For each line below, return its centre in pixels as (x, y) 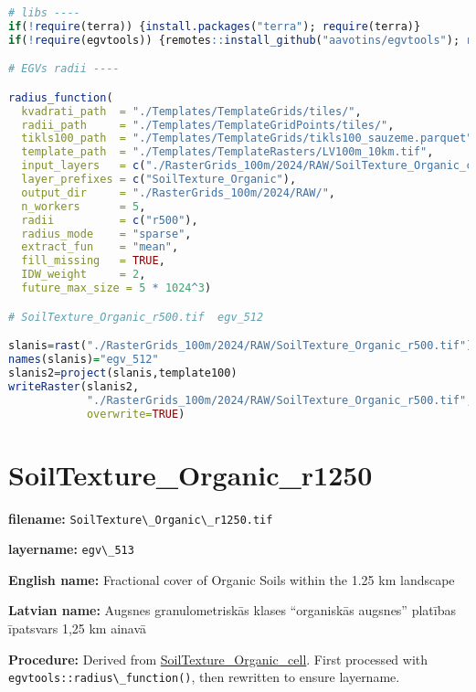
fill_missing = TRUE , (93, 261)
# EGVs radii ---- (64, 69)
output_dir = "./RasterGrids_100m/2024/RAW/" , (178, 192)
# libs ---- (44, 13)
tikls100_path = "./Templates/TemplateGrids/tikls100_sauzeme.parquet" (247, 138)
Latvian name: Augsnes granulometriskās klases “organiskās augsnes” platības (232, 610)
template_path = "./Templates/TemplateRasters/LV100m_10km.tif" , (227, 152)
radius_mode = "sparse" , (106, 234)
